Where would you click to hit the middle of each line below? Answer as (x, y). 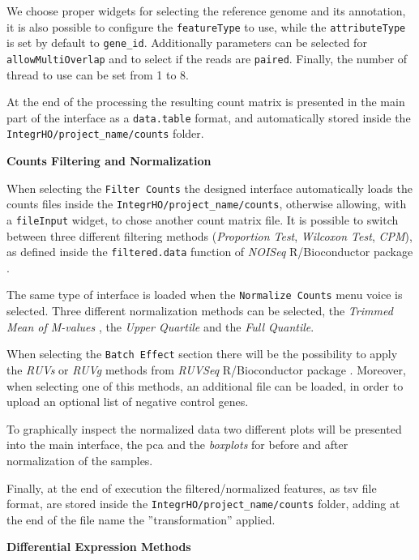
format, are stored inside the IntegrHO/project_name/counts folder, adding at (203, 504)
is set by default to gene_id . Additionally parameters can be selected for (187, 43)
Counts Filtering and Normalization (109, 161)
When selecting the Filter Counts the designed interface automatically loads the (209, 188)
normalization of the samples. (80, 460)
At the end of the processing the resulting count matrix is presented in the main (206, 102)
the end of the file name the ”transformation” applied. (141, 519)
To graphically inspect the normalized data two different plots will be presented (204, 428)
